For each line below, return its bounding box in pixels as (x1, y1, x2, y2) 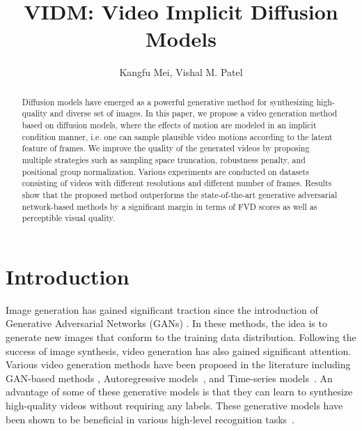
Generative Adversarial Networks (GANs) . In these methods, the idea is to (6, 316, 327, 331)
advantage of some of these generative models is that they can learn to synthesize (6, 384, 353, 399)
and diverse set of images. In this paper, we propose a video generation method (49, 107, 338, 119)
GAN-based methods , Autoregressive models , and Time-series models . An (6, 370, 333, 385)
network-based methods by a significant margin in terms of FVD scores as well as (22, 200, 317, 212)
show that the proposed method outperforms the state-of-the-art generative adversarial (22, 188, 338, 200)
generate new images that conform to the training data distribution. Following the (6, 330, 356, 345)
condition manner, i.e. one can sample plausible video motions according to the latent (22, 130, 333, 142)
